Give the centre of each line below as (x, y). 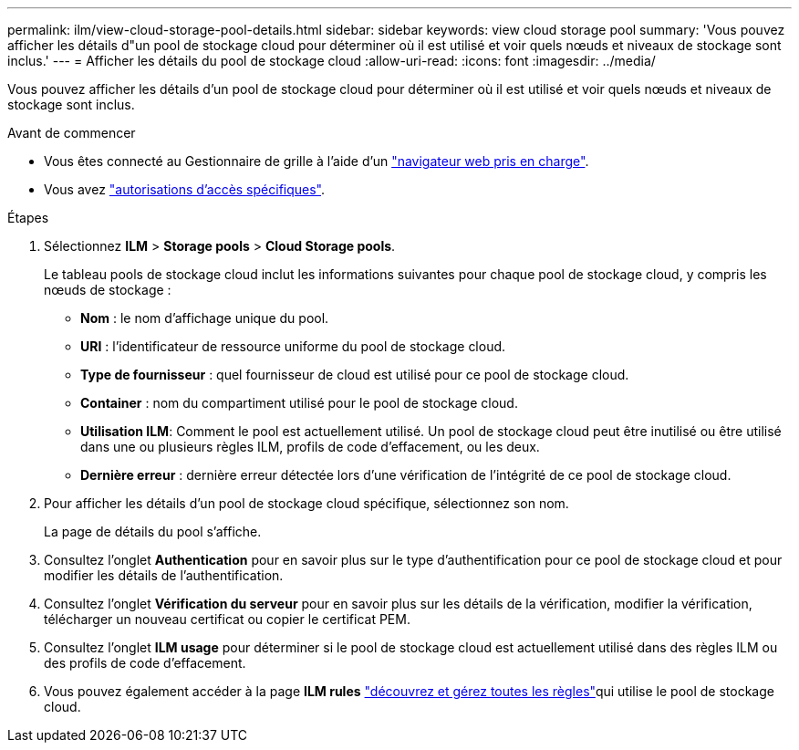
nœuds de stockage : (108, 290)
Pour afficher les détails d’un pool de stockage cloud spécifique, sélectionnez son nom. (306, 503)
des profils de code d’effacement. (145, 663)
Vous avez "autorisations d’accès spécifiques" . (185, 189)
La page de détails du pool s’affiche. (153, 531)
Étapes (28, 218)
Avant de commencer (72, 133)
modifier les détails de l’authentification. (164, 575)
